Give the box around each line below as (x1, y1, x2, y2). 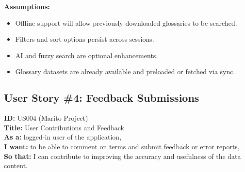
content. (4, 160, 28, 171)
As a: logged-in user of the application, (4, 132, 122, 142)
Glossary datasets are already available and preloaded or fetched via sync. (15, 66, 235, 77)
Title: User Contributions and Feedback (4, 122, 124, 132)
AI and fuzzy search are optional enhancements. (15, 50, 158, 60)
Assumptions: (4, 1, 50, 11)
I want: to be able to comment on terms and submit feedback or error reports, (4, 141, 240, 151)
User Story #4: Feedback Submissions (4, 90, 199, 105)
